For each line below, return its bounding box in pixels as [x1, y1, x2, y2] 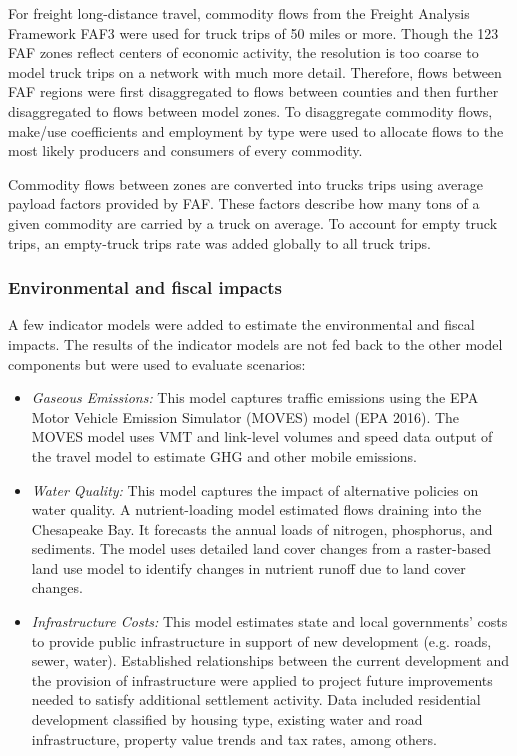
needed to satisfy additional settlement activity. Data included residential [31, 689, 481, 710]
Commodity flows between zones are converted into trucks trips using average [8, 173, 483, 194]
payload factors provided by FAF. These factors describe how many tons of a [8, 193, 480, 214]
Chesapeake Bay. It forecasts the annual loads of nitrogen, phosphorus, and [31, 518, 493, 539]
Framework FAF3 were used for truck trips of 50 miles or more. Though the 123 [8, 22, 499, 43]
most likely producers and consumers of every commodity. [8, 140, 363, 161]
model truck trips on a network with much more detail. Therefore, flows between [8, 61, 502, 82]
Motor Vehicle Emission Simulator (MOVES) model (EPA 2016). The [31, 406, 460, 427]
